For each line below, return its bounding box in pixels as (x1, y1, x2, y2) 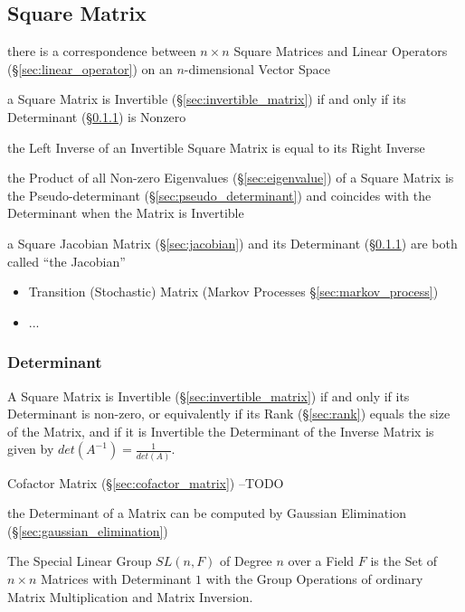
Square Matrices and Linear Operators (233, 42, 448, 61)
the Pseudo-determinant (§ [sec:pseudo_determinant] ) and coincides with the (7, 185, 432, 204)
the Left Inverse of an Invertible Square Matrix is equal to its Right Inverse (7, 137, 425, 156)
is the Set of (370, 551, 438, 570)
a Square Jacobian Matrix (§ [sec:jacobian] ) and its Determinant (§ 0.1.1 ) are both (7, 233, 458, 252)
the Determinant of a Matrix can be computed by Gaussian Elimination (7, 504, 406, 523)
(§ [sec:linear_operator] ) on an (7, 59, 173, 78)
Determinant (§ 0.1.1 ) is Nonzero (7, 107, 186, 126)
